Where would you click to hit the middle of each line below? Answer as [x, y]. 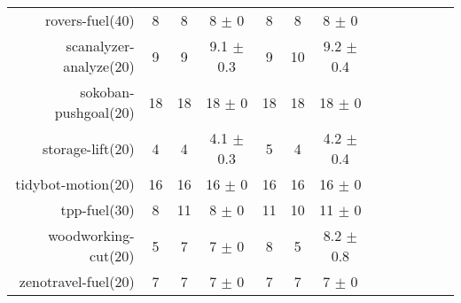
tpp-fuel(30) [98, 210]
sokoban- [107, 92]
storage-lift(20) [88, 148]
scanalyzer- [100, 46]
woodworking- [91, 235]
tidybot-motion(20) [75, 184]
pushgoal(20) [94, 112]
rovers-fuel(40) [90, 20]
